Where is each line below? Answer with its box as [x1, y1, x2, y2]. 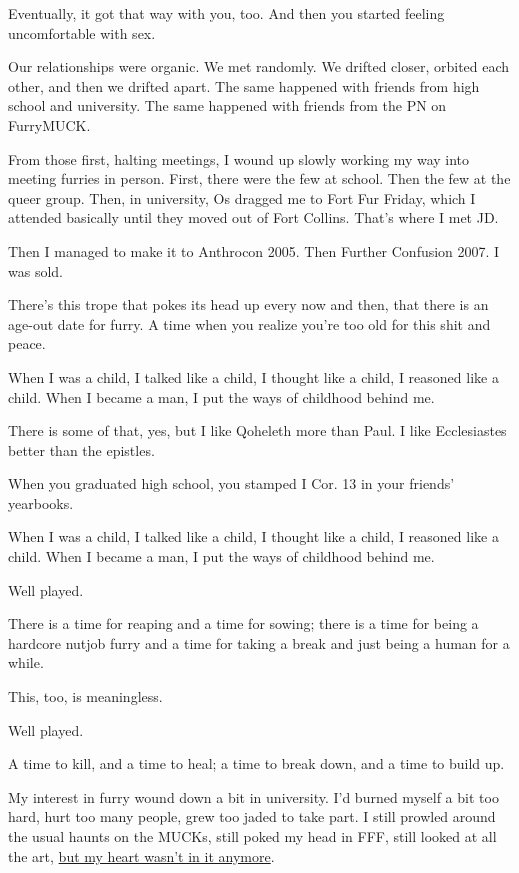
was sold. [8, 260, 63, 281]
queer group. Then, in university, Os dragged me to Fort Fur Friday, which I [8, 187, 476, 208]
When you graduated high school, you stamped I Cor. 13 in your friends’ [8, 473, 455, 494]
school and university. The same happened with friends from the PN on [8, 95, 447, 116]
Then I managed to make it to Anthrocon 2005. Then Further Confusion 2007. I [8, 240, 500, 261]
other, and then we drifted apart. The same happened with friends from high [8, 75, 480, 96]
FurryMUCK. [8, 114, 91, 135]
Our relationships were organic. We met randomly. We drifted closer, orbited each [8, 56, 510, 77]
